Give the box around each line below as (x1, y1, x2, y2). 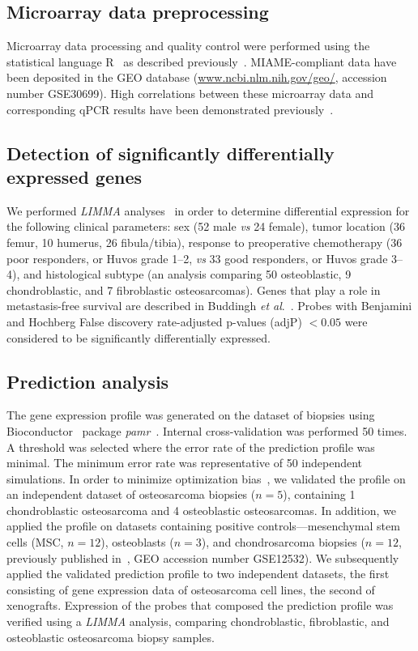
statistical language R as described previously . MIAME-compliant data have (6, 53, 397, 70)
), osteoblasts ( (100, 534, 174, 551)
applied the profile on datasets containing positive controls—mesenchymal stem (6, 517, 400, 534)
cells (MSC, (6, 534, 64, 551)
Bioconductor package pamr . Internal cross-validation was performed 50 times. (6, 422, 407, 439)
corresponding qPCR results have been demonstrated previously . (6, 100, 334, 117)
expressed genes (6, 164, 143, 189)
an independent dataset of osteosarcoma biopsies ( (6, 486, 256, 503)
